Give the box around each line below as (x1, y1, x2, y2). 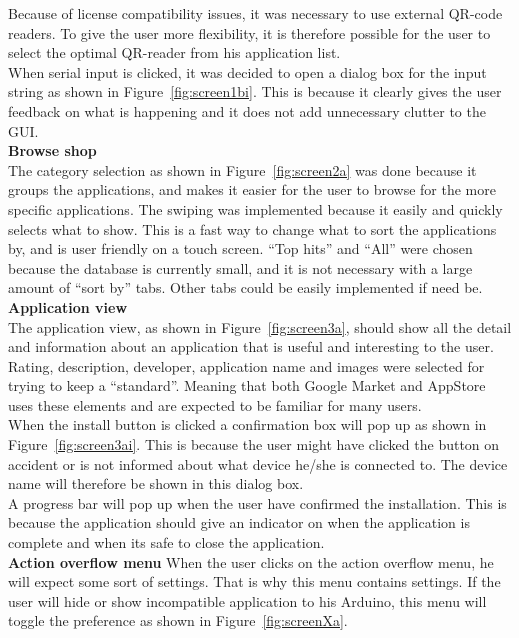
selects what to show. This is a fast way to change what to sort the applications (8, 218, 497, 239)
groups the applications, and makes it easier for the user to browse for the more (8, 179, 496, 200)
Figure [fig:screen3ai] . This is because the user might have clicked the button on (8, 434, 500, 455)
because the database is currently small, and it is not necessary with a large (8, 257, 473, 278)
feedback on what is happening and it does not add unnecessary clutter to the (8, 100, 486, 121)
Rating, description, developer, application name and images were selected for (8, 355, 485, 376)
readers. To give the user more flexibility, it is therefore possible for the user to (8, 22, 491, 43)
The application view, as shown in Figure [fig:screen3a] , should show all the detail (8, 316, 512, 337)
